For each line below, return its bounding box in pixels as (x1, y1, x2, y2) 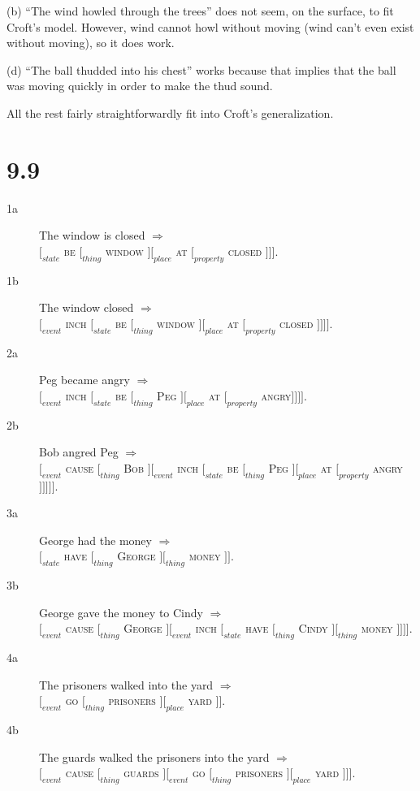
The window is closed (39, 227, 145, 244)
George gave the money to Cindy (39, 603, 203, 620)
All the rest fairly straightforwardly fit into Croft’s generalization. (6, 104, 334, 121)
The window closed (39, 299, 134, 316)
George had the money (39, 531, 152, 548)
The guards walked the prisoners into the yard (39, 748, 270, 765)
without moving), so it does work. (6, 34, 175, 51)
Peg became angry (39, 371, 130, 388)
